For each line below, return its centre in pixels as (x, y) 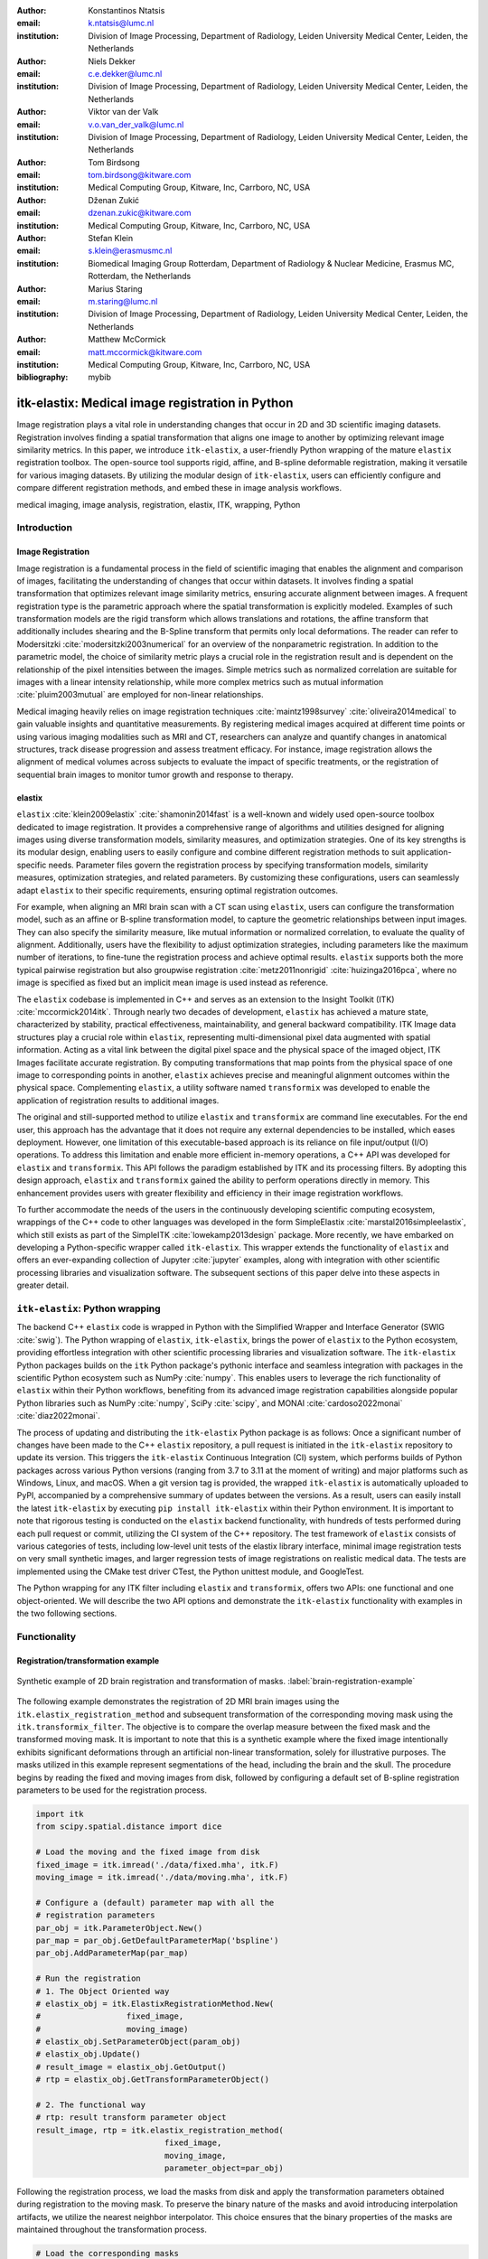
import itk (60, 1814)
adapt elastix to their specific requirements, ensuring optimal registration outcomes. (178, 890)
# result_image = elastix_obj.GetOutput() (131, 2067)
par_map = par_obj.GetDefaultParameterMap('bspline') (157, 1940)
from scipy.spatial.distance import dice (129, 1827)
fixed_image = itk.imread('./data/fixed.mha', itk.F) (157, 1865)
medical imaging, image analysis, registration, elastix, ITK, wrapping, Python (159, 504)
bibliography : (42, 377)
